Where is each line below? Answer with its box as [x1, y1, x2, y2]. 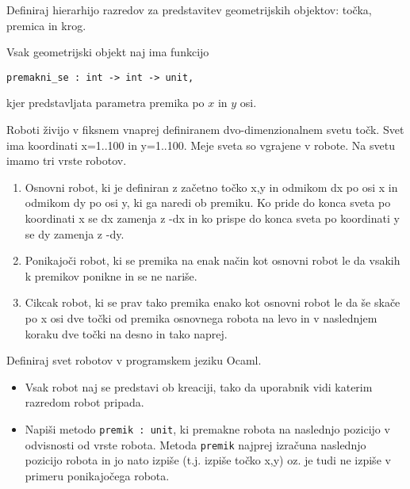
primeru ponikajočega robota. [25, 467, 170, 483]
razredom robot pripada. [25, 394, 144, 411]
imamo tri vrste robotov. [6, 152, 127, 169]
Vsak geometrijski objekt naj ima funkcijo [6, 44, 209, 60]
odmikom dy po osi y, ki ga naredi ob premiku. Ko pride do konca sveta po [25, 194, 391, 211]
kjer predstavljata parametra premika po [6, 94, 205, 111]
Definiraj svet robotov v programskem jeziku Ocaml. [6, 352, 262, 369]
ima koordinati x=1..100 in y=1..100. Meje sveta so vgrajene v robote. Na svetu [6, 136, 395, 153]
